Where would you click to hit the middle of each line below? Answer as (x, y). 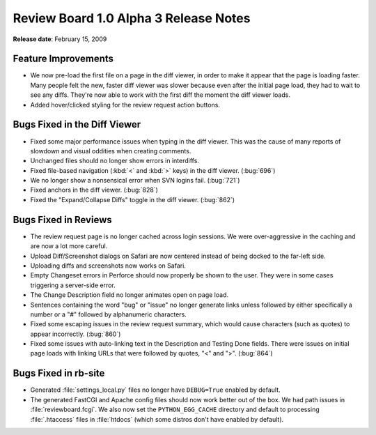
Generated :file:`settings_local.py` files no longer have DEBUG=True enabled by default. (156, 390)
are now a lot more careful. (69, 246)
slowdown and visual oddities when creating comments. (111, 151)
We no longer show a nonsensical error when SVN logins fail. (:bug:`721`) (135, 181)
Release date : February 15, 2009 (60, 39)
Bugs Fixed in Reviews (62, 220)
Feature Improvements (63, 59)
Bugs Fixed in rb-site (59, 373)
